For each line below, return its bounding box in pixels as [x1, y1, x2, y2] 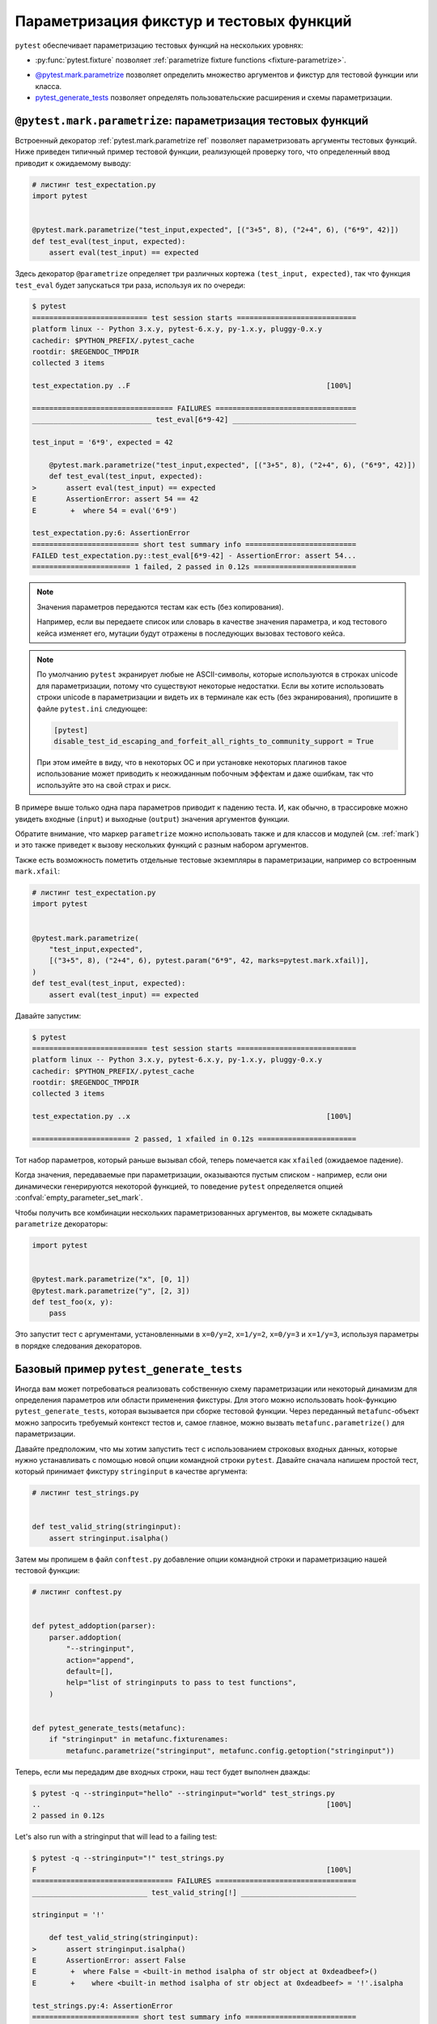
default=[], [66, 1666, 113, 1676]
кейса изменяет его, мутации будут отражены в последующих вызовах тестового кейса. [36, 628, 346, 638]
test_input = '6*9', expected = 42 [32, 438, 173, 447]
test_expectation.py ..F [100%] [32, 381, 352, 390]
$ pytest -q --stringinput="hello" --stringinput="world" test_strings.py [32, 1788, 336, 1797]
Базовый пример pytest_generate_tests [15, 1362, 243, 1376]
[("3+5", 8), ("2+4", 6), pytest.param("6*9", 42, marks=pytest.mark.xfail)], [49, 956, 370, 965]
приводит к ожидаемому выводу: [15, 158, 131, 168]
